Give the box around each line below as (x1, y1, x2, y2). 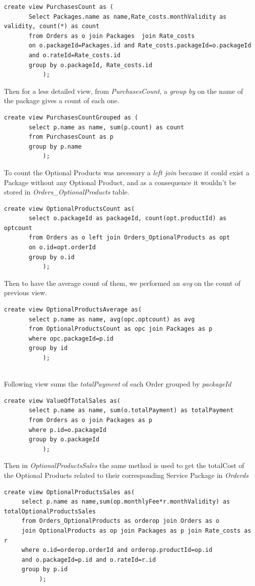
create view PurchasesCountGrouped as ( (4, 114, 139, 121)
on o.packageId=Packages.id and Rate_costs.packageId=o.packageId (29, 42, 252, 49)
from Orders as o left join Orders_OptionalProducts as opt (29, 234, 230, 241)
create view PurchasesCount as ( (4, 3, 113, 10)
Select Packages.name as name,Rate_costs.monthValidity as (29, 13, 227, 20)
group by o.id (29, 253, 75, 261)
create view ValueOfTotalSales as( (4, 397, 121, 404)
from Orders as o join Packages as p (29, 416, 152, 424)
